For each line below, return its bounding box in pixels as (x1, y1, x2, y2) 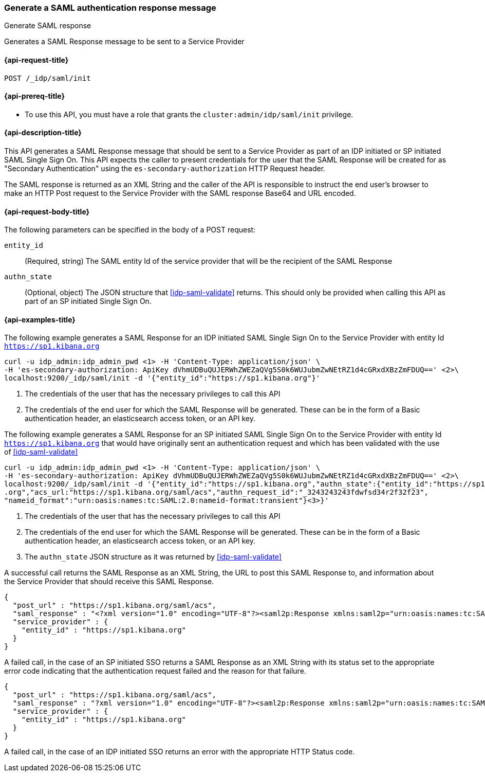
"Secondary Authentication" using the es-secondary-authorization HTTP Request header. (4, 164, 326, 173)
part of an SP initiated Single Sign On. (25, 297, 152, 306)
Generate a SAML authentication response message (4, 3, 216, 13)
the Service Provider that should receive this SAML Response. (4, 577, 214, 586)
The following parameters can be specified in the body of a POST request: (4, 225, 256, 234)
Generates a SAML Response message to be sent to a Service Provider (4, 37, 245, 46)
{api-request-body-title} (4, 207, 90, 216)
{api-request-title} (4, 55, 69, 64)
